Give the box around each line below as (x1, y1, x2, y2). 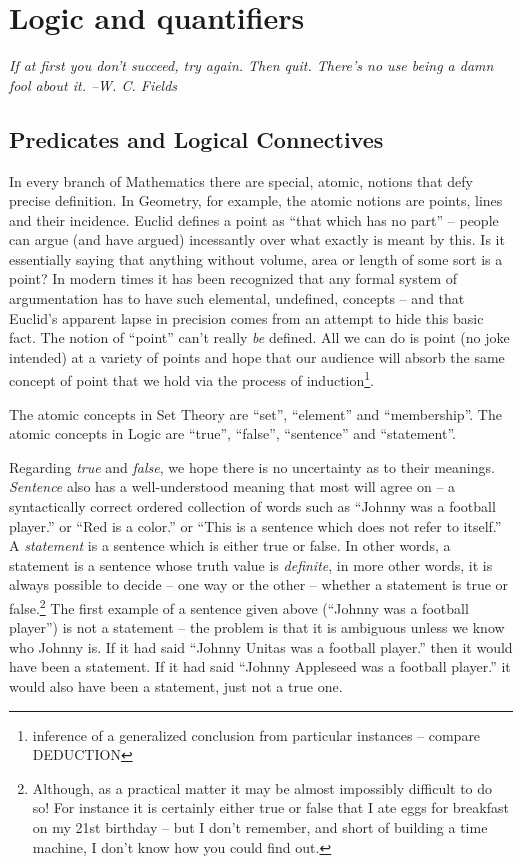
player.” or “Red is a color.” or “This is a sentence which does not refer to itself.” (9, 515, 502, 536)
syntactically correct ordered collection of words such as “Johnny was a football (9, 496, 496, 517)
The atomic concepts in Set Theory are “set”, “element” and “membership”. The (9, 403, 502, 424)
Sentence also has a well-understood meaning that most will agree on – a (9, 476, 456, 497)
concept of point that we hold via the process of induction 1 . (9, 367, 375, 391)
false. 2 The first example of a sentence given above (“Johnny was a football (9, 595, 469, 618)
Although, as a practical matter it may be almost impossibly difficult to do (32, 777, 493, 798)
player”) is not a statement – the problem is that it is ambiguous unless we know (9, 617, 505, 638)
